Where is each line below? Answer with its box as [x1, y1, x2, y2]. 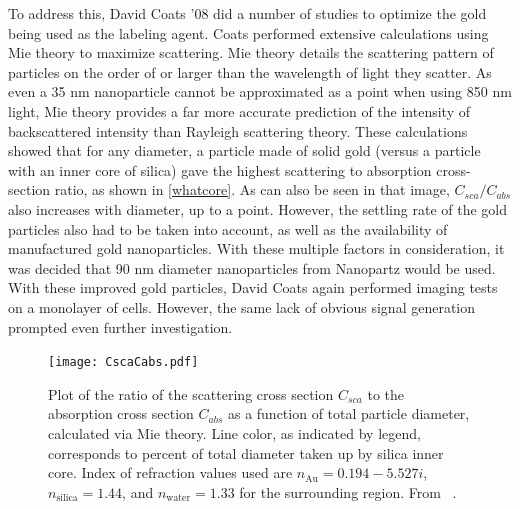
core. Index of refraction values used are [48, 462, 293, 483]
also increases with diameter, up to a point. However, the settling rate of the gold [8, 198, 507, 219]
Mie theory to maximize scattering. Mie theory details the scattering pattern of [8, 42, 494, 63]
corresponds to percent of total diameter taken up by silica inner [48, 442, 444, 463]
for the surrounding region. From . [239, 481, 457, 502]
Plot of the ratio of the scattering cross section [48, 383, 334, 404]
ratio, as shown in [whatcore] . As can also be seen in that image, [54, 179, 450, 200]
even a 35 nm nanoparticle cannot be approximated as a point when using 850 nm [8, 81, 512, 102]
